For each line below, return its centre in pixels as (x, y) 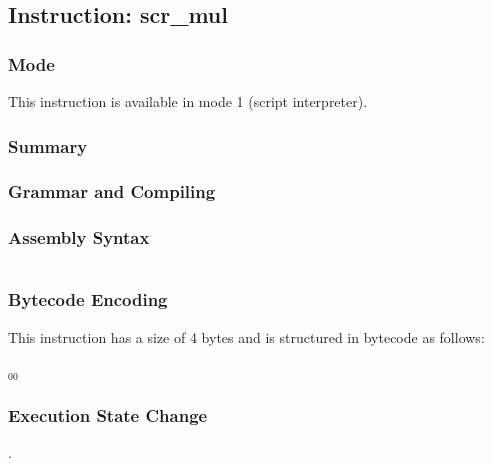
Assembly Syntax (79, 237)
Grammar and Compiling (112, 191)
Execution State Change (108, 414)
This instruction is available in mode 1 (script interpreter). (188, 101)
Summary (48, 145)
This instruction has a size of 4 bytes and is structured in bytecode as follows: (246, 336)
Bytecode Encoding (88, 299)
